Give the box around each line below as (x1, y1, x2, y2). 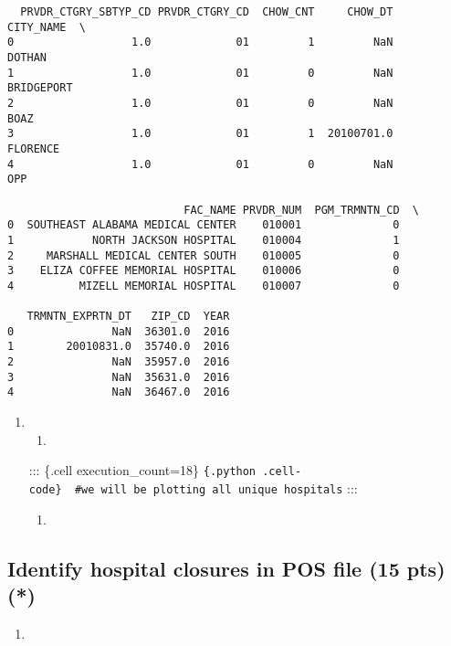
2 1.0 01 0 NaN (7, 96, 393, 110)
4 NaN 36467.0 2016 (7, 386, 230, 399)
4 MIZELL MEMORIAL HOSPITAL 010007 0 (7, 279, 400, 292)
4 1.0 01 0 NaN (7, 157, 393, 171)
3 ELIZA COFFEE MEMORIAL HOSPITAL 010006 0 (7, 264, 400, 278)
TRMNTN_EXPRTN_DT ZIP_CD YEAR (26, 310, 230, 323)
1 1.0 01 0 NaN (7, 66, 393, 79)
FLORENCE (7, 142, 60, 155)
